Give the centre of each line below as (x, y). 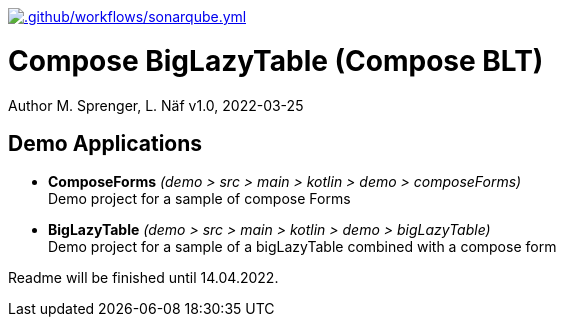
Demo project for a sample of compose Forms (199, 199)
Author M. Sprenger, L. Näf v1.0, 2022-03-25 (156, 105)
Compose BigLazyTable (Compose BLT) (276, 60)
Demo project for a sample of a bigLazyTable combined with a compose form (302, 247)
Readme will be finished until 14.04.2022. (143, 278)
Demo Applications (105, 143)
